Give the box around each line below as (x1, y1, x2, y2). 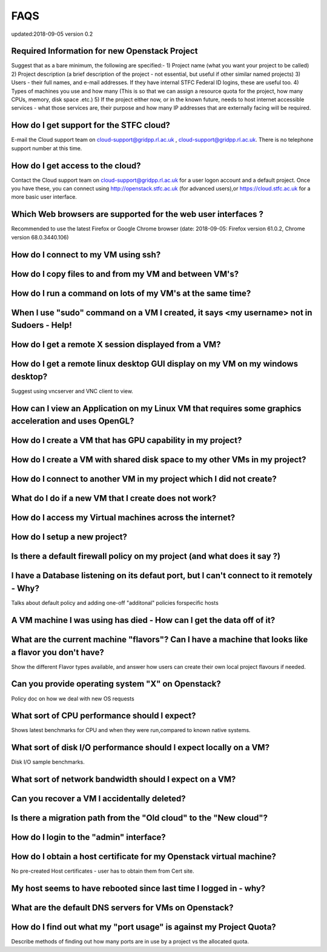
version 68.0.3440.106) (11, 233, 69, 241)
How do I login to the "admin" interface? (11, 832, 166, 842)
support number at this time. (11, 144, 82, 151)
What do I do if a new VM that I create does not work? (11, 493, 217, 504)
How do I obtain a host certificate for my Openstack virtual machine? (11, 851, 277, 862)
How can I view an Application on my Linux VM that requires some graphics (11, 403, 302, 413)
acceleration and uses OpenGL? (11, 416, 134, 427)
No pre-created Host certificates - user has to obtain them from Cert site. (11, 867, 194, 875)
